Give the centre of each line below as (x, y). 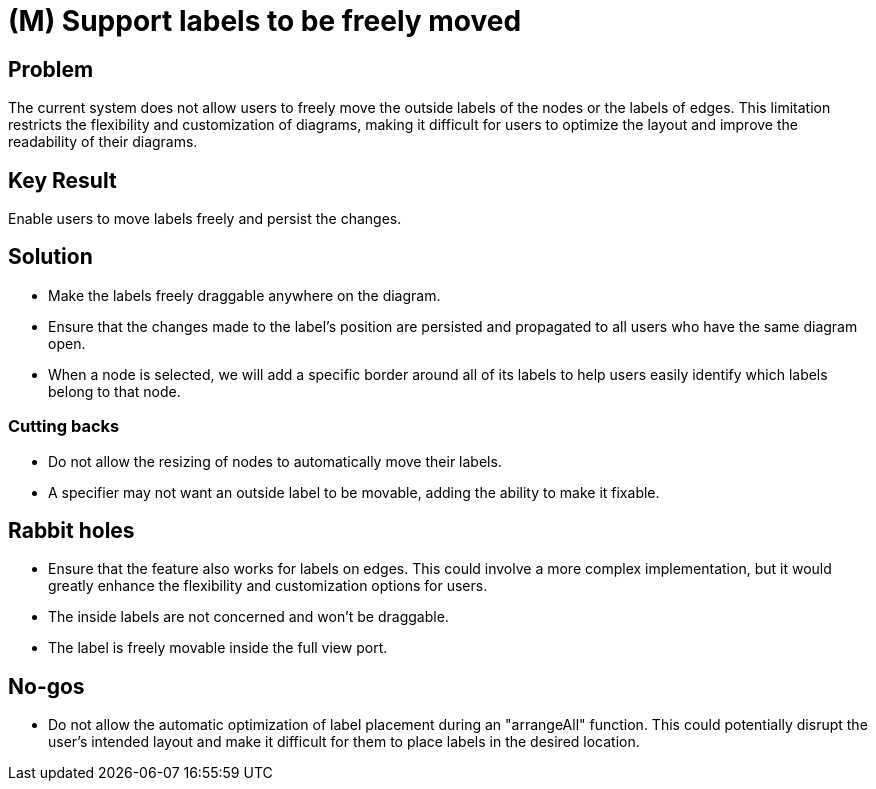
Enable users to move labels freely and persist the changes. (205, 219)
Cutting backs (64, 426)
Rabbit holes (71, 531)
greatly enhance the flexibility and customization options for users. (268, 586)
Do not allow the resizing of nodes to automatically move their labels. (275, 461)
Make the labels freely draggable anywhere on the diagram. (244, 295)
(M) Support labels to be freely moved (265, 21)
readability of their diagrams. (103, 142)
